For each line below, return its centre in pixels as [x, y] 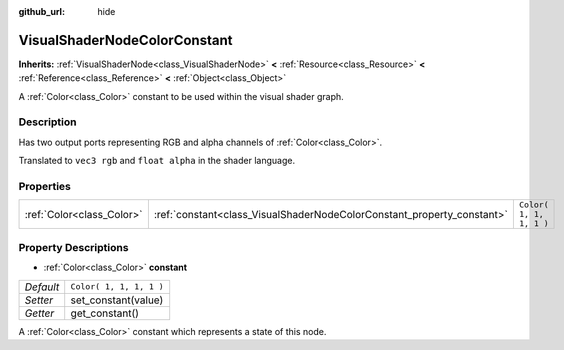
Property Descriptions [73, 247]
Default [42, 287]
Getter [39, 313]
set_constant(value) [117, 300]
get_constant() [105, 313]
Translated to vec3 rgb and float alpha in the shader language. [156, 161]
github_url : [41, 11]
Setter [39, 300]
